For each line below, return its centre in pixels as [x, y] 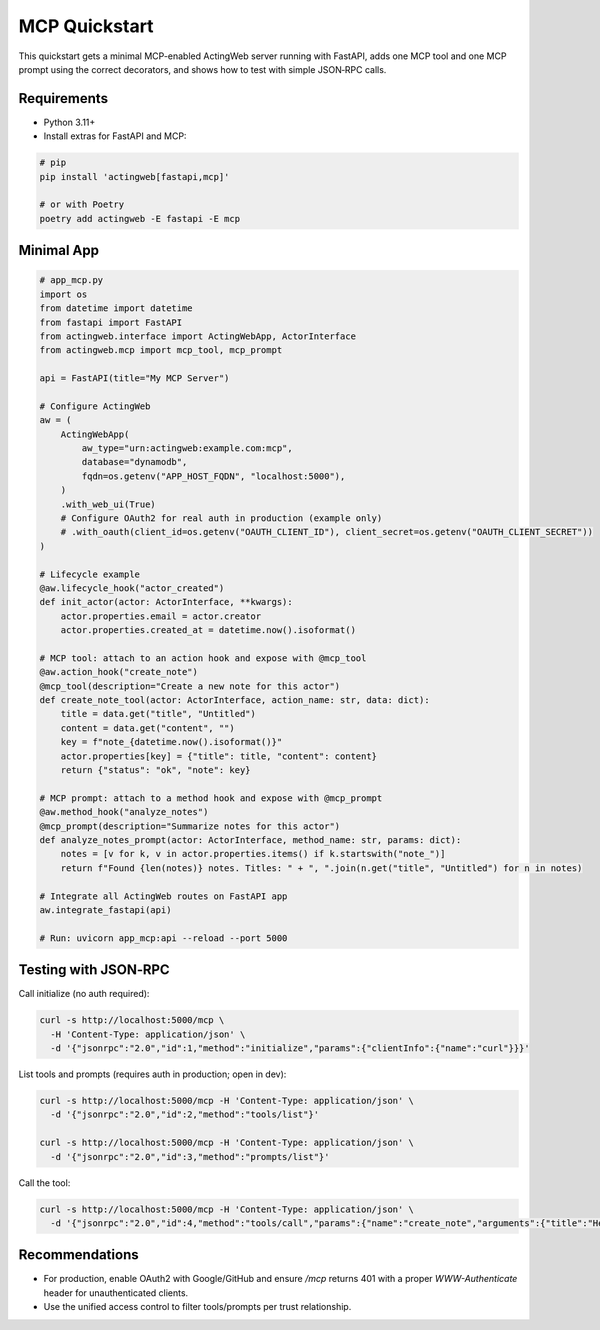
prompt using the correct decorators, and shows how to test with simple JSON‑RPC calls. [202, 69]
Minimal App [59, 250]
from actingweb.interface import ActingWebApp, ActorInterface [198, 336]
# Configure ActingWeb [95, 406]
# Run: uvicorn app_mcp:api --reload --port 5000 [163, 938]
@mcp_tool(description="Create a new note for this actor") [190, 686]
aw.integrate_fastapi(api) [105, 909]
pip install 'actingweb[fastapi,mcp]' [134, 176]
